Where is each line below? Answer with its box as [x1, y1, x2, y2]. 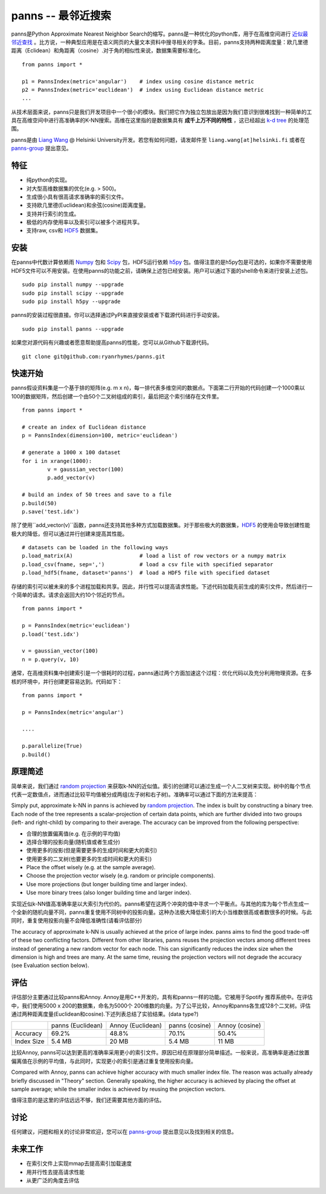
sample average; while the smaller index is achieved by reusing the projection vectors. [11, 1085, 226, 1093]
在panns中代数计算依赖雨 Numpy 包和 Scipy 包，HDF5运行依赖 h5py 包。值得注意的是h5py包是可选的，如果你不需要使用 [11, 258, 312, 266]
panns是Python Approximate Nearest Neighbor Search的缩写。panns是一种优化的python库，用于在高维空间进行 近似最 [11, 30, 308, 37]
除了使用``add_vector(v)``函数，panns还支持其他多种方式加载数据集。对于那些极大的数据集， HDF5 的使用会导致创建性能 [11, 522, 310, 529]
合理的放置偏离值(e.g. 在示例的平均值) [26, 830, 121, 837]
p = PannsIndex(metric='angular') [22, 709, 124, 715]
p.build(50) [22, 500, 57, 506]
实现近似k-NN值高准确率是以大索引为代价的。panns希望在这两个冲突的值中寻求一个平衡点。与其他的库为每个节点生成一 [11, 900, 310, 907]
